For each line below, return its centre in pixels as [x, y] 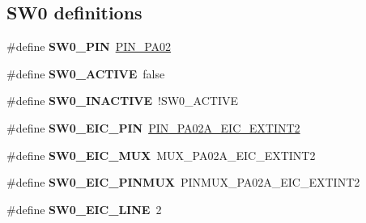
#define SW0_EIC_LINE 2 [84, 209]
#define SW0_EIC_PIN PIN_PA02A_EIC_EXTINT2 [153, 127]
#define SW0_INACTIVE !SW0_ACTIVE [123, 101]
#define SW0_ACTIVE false [86, 73]
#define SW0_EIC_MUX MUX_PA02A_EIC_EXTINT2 [161, 155]
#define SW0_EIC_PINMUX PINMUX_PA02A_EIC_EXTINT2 [183, 182]
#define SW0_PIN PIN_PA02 [89, 46]
